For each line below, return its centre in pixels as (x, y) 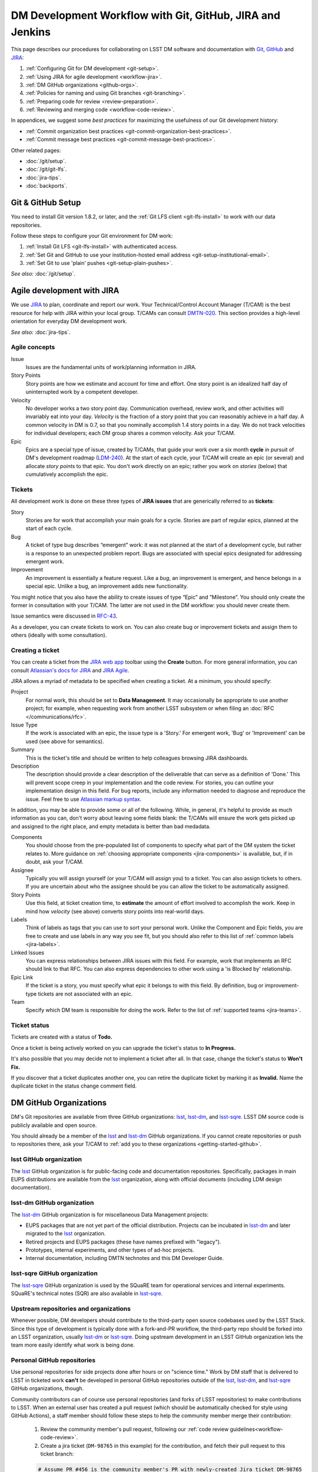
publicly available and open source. (54, 1125)
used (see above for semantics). (65, 741)
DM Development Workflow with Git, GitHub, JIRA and (146, 15)
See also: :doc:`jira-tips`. (41, 332)
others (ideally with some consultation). (59, 635)
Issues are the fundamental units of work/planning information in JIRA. (111, 367)
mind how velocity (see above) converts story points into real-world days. (115, 911)
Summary (23, 750)
